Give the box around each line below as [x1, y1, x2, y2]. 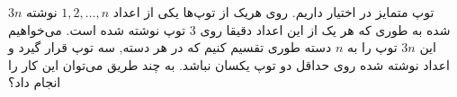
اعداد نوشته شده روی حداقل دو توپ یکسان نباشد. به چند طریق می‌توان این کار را [8, 55, 450, 74]
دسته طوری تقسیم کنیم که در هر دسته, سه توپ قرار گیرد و [8, 38, 332, 57]
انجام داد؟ [8, 73, 61, 92]
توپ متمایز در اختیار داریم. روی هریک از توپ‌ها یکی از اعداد [112, 3, 435, 21]
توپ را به [346, 38, 398, 57]
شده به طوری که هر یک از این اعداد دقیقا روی [200, 20, 451, 39]
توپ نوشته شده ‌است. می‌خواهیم [8, 20, 186, 39]
